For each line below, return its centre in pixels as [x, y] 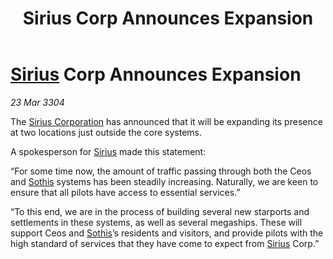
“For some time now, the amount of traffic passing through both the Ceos [161, 171]
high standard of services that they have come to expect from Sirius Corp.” [165, 243]
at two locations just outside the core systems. [106, 132]
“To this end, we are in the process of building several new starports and [160, 211]
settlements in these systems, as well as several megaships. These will [156, 222]
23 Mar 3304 [37, 102]
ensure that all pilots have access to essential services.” [125, 192]
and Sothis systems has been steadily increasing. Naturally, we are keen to [164, 181]
